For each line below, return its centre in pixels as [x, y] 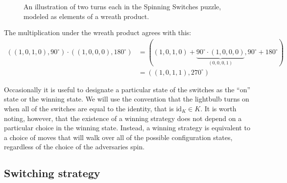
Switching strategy [52, 173]
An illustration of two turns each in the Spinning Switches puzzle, [122, 6]
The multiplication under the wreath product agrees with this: [98, 32]
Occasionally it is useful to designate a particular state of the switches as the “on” [127, 89]
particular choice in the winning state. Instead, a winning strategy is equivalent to [127, 128]
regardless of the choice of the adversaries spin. [74, 147]
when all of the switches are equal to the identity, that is [89, 108]
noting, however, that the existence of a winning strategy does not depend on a [123, 118]
